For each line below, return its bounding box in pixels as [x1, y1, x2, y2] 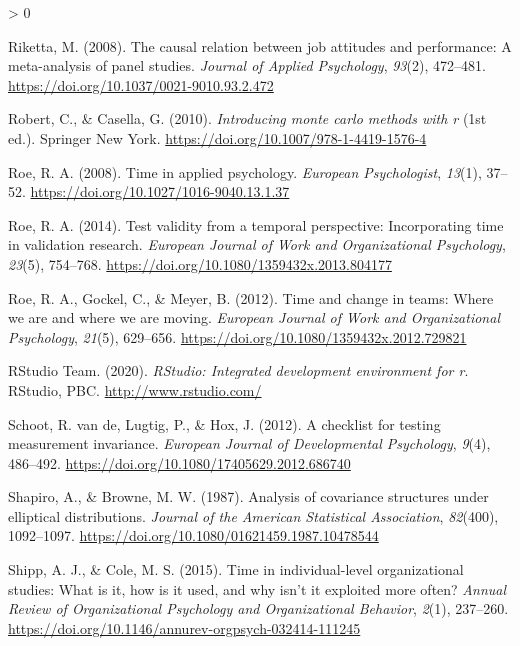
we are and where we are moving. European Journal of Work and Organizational [8, 307, 500, 328]
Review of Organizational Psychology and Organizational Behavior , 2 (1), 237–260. [8, 598, 509, 619]
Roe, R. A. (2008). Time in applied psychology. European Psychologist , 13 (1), [8, 161, 482, 182]
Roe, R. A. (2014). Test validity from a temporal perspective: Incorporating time [8, 214, 504, 235]
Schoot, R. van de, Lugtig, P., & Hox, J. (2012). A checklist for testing [8, 413, 441, 434]
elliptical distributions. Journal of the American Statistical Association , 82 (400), [8, 505, 499, 526]
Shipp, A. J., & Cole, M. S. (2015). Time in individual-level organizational [8, 559, 464, 580]
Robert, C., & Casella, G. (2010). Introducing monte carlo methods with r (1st [8, 108, 487, 129]
